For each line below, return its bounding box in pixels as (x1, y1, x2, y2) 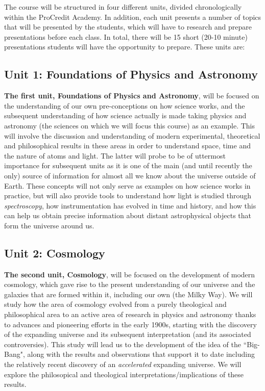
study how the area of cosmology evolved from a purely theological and (4, 299, 227, 309)
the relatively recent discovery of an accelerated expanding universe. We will (4, 359, 242, 370)
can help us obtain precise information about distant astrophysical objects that (4, 210, 252, 221)
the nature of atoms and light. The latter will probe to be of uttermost (4, 150, 226, 161)
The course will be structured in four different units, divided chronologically (4, 2, 242, 12)
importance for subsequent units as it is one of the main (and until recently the (4, 160, 252, 171)
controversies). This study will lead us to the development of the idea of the (4, 338, 241, 349)
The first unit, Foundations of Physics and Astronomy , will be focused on (4, 90, 259, 101)
